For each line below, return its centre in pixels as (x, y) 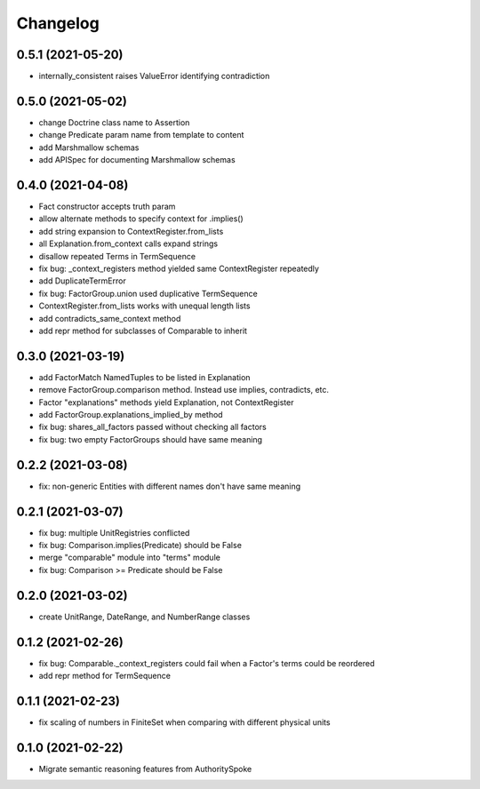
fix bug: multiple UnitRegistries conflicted (114, 532)
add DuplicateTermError (82, 281)
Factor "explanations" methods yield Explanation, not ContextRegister (166, 402)
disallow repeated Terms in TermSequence (117, 256)
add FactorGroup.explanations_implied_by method (131, 415)
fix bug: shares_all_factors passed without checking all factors (152, 427)
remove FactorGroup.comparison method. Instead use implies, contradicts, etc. (184, 390)
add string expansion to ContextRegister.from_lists (131, 231)
